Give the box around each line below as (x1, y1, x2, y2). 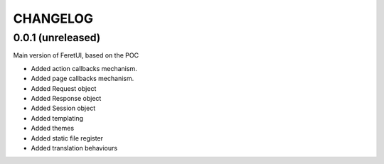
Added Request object (31, 84, 97, 92)
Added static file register (31, 133, 103, 142)
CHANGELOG (13, 11, 94, 26)
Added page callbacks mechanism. (31, 75, 134, 83)
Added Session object (31, 104, 96, 113)
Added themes (31, 124, 75, 133)
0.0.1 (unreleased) (13, 31, 101, 44)
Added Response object (31, 94, 102, 102)
